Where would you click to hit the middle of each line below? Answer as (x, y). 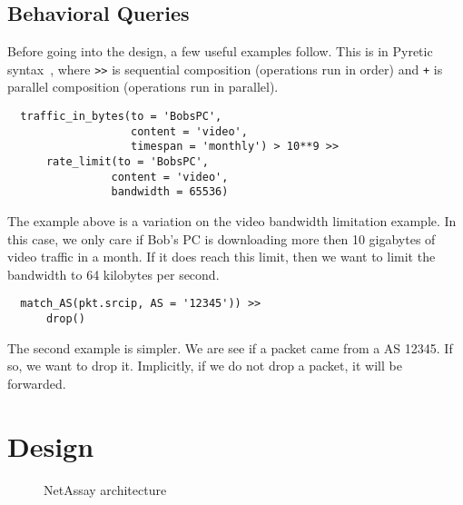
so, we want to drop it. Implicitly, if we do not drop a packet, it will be (205, 366)
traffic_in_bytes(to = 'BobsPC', (121, 117)
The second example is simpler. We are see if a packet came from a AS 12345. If (230, 347)
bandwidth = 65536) (170, 192)
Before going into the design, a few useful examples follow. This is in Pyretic (220, 51)
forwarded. (37, 383)
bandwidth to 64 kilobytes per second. (113, 274)
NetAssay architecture (105, 489)
